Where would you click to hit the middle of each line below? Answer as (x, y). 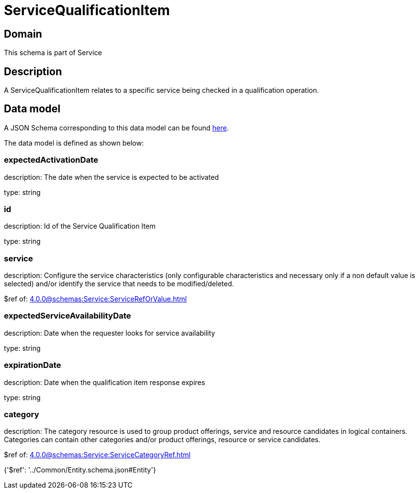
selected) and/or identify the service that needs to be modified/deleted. (119, 284)
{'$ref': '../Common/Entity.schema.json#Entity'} (80, 470)
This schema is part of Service (53, 53)
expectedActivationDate (51, 160)
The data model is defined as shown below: (74, 143)
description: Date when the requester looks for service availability (110, 333)
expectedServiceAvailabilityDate (68, 316)
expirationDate (33, 365)
